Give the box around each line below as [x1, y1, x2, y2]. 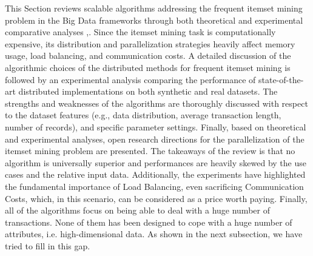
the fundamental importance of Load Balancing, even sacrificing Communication [5, 180, 304, 192]
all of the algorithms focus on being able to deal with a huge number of [5, 204, 270, 217]
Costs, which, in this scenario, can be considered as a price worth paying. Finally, [5, 192, 308, 204]
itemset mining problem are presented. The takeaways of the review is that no [5, 144, 295, 157]
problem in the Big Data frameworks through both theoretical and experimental [5, 13, 303, 26]
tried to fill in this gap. [5, 239, 90, 252]
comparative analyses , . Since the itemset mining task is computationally [5, 25, 276, 38]
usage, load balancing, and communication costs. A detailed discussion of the [5, 49, 291, 62]
